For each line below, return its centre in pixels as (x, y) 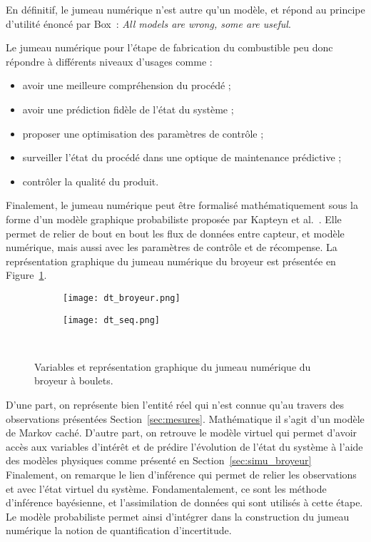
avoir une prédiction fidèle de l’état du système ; (128, 109)
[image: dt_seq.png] (112, 320)
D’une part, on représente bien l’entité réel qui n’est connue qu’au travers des (175, 404)
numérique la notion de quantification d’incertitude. (119, 530)
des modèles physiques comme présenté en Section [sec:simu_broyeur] (159, 460)
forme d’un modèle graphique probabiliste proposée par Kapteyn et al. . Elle (174, 219)
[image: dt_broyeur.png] (122, 298)
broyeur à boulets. (74, 380)
